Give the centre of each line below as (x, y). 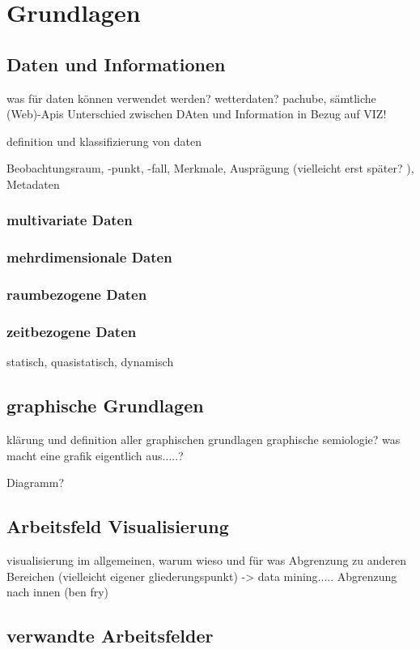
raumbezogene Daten (77, 295)
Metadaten (33, 184)
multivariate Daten (70, 220)
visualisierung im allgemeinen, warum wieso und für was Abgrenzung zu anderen (207, 560)
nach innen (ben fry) (58, 592)
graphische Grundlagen (105, 406)
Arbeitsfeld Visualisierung (118, 526)
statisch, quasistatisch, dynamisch (90, 362)
